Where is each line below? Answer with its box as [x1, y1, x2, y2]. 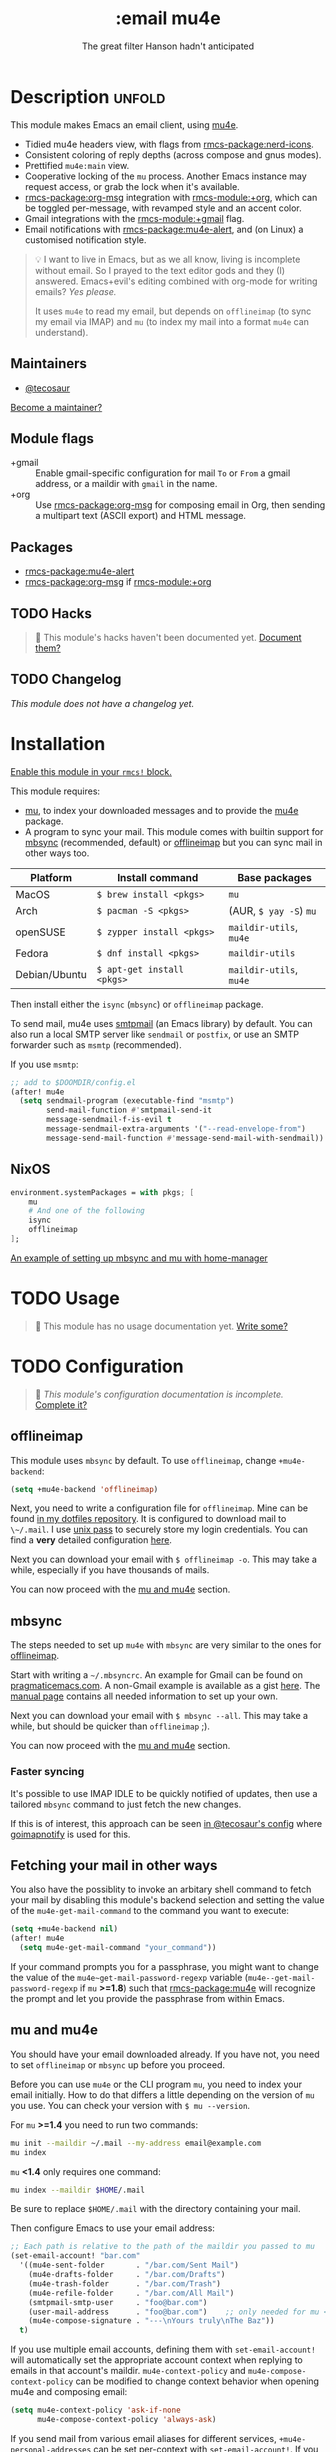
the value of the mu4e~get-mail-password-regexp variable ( [10, 1971, 248, 1983]
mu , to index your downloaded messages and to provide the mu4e [24, 804, 299, 816]
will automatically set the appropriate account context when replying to [10, 2354, 303, 2366]
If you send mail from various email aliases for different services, [10, 2432, 277, 2444]
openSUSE [15, 925, 67, 939]
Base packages [237, 870, 312, 884]
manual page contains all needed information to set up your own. [10, 1690, 278, 1702]
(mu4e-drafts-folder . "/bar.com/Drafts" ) [28, 2270, 226, 2280]
